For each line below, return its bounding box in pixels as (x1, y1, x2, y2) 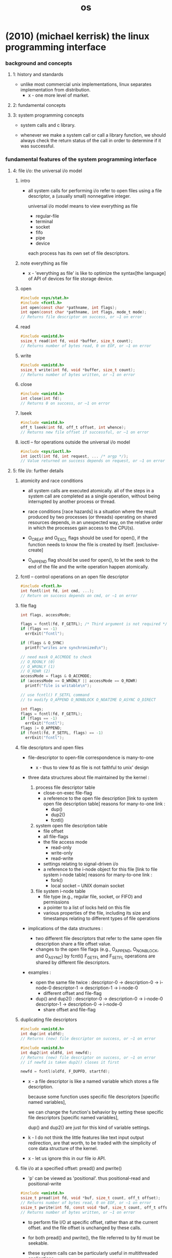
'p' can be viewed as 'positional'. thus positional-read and (28, 1175, 150, 1181)
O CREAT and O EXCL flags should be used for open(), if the (28, 535, 148, 542)
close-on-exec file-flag (43, 789, 92, 795)
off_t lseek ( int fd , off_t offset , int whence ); (20, 424, 126, 430)
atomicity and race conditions (20, 477, 83, 484)
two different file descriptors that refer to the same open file (35, 935, 162, 941)
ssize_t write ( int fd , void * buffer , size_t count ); (20, 367, 136, 373)
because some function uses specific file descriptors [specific (28, 1094, 160, 1100)
